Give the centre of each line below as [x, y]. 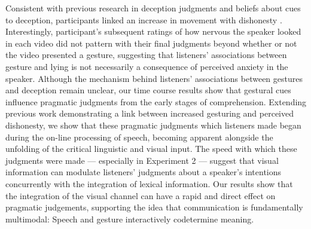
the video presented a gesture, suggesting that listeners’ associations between [146, 55]
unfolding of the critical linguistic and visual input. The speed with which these [151, 149]
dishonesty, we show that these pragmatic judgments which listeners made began [153, 125]
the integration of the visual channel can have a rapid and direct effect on [141, 195]
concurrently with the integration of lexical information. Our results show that [149, 183]
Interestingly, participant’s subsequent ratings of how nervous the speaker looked [153, 31]
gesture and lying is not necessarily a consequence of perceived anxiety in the [147, 66]
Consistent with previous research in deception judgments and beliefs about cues [153, 8]
